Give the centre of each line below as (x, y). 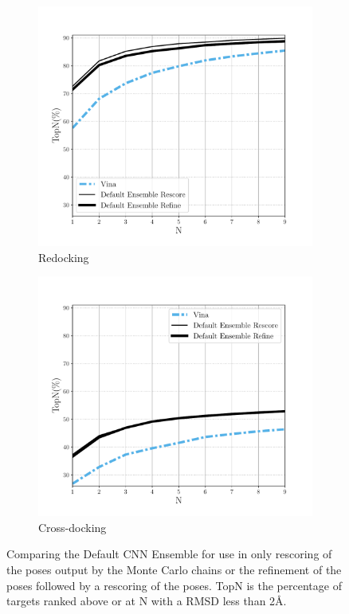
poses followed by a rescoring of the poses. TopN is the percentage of (174, 585)
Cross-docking (73, 527)
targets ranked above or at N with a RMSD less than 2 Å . (147, 601)
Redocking (64, 257)
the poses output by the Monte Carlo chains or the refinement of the (174, 569)
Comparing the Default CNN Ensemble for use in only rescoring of (169, 554)
